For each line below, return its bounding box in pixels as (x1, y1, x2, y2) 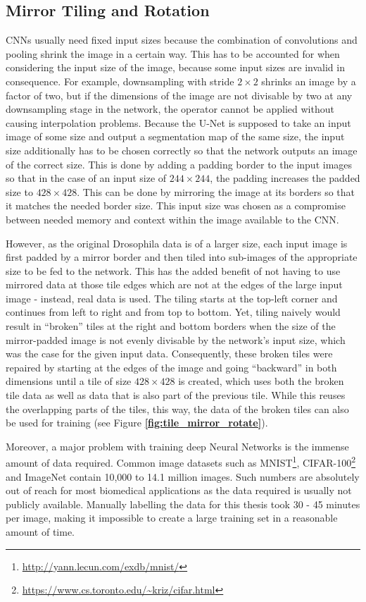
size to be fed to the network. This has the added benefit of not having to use (6, 263, 341, 278)
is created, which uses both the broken (178, 374, 344, 388)
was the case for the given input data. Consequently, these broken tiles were (6, 346, 333, 361)
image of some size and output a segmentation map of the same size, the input (6, 129, 345, 144)
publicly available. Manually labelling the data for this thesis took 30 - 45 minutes (6, 496, 360, 511)
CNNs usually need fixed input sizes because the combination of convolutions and (6, 32, 358, 47)
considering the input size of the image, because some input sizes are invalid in (6, 60, 345, 75)
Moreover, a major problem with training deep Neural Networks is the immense (6, 438, 349, 453)
